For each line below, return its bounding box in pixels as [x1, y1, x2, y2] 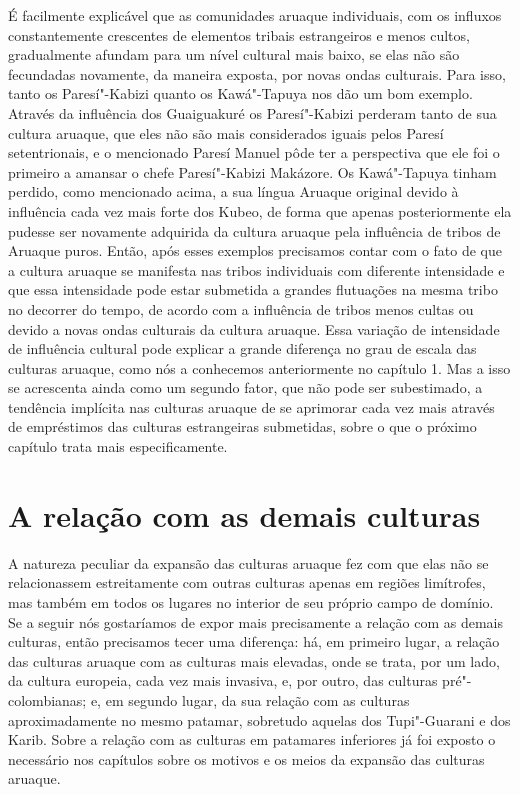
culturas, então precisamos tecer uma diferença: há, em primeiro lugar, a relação [8, 631, 500, 652]
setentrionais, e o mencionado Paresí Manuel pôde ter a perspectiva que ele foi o [8, 142, 500, 163]
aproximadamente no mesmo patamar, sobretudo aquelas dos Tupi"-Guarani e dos [8, 709, 511, 730]
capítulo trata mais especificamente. [8, 436, 228, 457]
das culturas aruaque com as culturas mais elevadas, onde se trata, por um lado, [8, 650, 500, 671]
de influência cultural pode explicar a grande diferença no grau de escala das [8, 338, 477, 359]
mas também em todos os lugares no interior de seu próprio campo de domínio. [8, 591, 494, 612]
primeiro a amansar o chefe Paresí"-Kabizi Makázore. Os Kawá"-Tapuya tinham [8, 161, 497, 182]
